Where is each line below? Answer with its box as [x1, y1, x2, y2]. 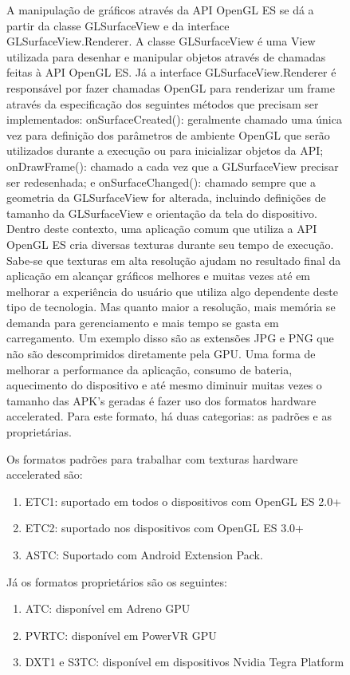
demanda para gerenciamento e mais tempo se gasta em [6, 314, 279, 330]
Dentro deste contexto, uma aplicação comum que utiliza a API [6, 220, 317, 237]
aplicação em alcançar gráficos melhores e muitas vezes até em [6, 267, 311, 284]
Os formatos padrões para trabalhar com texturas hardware [6, 450, 298, 467]
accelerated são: [6, 466, 83, 483]
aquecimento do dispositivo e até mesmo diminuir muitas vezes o [6, 377, 322, 393]
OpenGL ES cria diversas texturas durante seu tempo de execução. [6, 235, 334, 252]
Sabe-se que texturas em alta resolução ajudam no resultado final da [6, 251, 341, 268]
